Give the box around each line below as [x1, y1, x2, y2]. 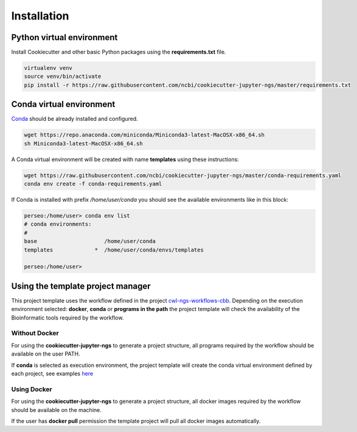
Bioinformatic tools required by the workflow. [11, 314, 124, 321]
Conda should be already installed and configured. [11, 115, 138, 123]
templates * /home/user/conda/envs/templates [24, 246, 204, 253]
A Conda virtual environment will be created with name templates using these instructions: [11, 156, 240, 163]
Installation [11, 9, 69, 22]
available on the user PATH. [11, 350, 80, 358]
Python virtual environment [11, 32, 118, 43]
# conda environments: [24, 221, 92, 228]
